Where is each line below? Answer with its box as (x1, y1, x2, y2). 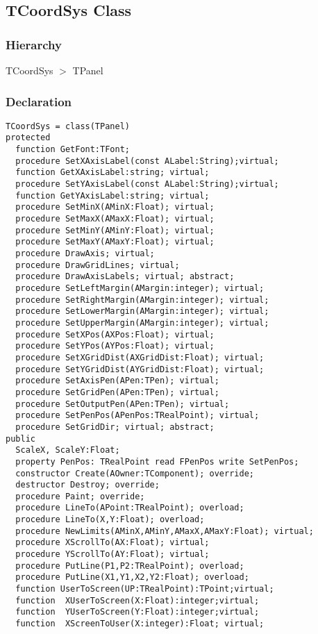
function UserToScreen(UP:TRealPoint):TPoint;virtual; (15, 584, 274, 594)
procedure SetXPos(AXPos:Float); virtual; (15, 329, 215, 340)
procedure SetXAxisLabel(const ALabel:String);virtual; (15, 156, 279, 166)
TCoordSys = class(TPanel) (6, 121, 130, 131)
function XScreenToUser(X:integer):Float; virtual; (15, 619, 265, 629)
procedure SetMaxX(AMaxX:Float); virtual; (15, 214, 215, 224)
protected (6, 133, 51, 143)
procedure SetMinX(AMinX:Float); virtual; (15, 202, 215, 212)
